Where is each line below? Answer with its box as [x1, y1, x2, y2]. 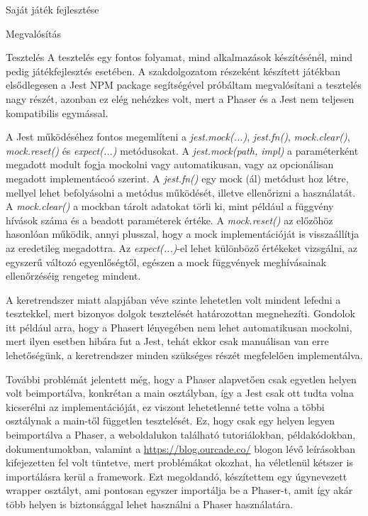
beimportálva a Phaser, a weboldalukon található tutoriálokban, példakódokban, [6, 427, 356, 442]
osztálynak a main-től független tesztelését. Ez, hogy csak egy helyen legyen [6, 413, 335, 428]
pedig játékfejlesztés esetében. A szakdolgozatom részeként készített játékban [6, 63, 341, 78]
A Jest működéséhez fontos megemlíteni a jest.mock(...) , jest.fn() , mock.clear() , [6, 129, 350, 144]
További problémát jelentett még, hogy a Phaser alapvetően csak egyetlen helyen [6, 371, 357, 386]
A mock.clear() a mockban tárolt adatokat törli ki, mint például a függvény [6, 199, 334, 214]
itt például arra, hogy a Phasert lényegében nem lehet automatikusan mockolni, [6, 319, 352, 334]
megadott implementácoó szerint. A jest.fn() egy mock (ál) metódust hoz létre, [6, 170, 349, 185]
